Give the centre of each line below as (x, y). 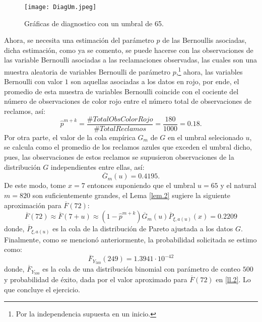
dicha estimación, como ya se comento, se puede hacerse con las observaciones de (129, 50)
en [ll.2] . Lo (233, 279)
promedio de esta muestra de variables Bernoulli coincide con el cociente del (121, 91)
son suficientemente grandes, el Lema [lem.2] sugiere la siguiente (131, 195)
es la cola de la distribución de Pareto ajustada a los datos (143, 229)
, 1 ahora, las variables (209, 71)
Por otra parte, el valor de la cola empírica (70, 137)
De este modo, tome (35, 185)
